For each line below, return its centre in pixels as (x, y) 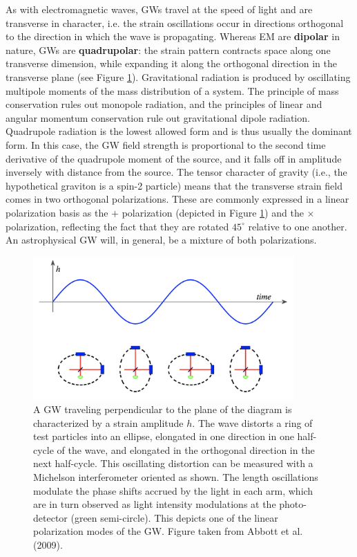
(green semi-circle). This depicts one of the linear (174, 517)
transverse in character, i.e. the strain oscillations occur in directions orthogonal (175, 22)
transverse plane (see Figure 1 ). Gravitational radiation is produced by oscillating (178, 76)
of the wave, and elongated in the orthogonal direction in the (186, 449)
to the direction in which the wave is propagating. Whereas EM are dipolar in (173, 36)
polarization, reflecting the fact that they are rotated (117, 226)
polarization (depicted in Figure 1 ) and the (213, 212)
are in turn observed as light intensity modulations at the (155, 504)
